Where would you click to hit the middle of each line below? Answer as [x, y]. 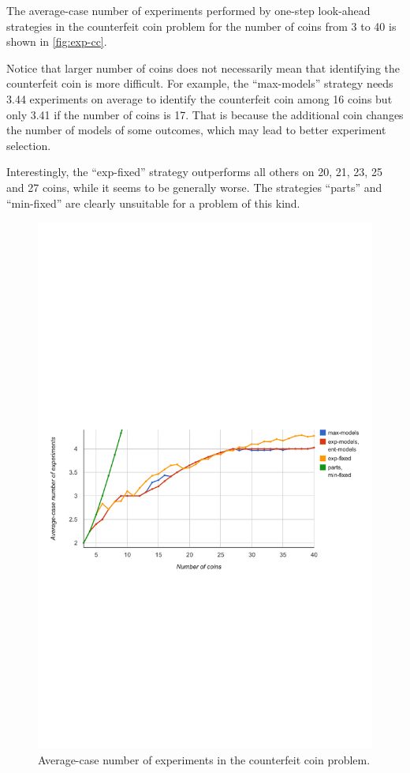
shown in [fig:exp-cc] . [57, 41]
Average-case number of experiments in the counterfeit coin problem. [204, 759]
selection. [29, 145]
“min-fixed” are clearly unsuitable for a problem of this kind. [153, 203]
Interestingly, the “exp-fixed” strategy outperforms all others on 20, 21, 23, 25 [194, 172]
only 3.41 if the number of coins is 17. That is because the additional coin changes [205, 114]
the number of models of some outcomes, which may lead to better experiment [196, 130]
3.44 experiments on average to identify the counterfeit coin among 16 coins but [199, 98]
